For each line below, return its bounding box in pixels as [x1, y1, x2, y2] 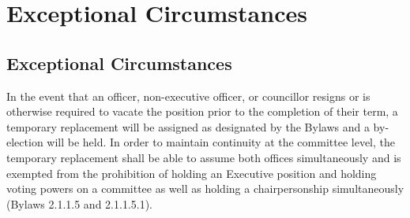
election [6, 134, 43, 150]
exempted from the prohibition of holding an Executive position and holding [6, 164, 377, 181]
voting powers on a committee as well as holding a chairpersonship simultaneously [6, 180, 404, 197]
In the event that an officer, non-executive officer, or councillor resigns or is [6, 87, 371, 104]
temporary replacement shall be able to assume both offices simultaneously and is [6, 149, 401, 165]
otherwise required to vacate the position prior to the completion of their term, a [6, 103, 398, 120]
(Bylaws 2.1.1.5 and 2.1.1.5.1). [6, 195, 153, 212]
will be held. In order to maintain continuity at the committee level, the [47, 134, 396, 150]
